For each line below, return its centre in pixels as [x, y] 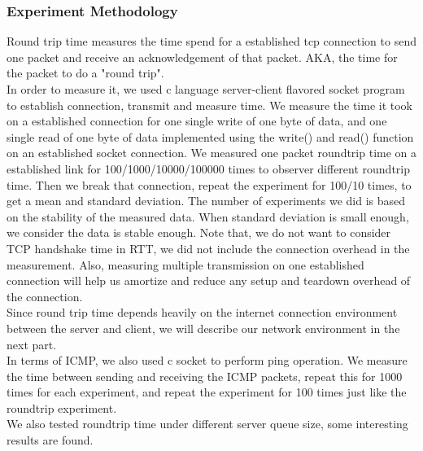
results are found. [50, 440]
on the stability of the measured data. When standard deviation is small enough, [208, 216]
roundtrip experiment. [62, 407]
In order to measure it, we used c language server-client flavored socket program [206, 89]
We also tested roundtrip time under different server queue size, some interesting [207, 424]
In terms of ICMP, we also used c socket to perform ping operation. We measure [207, 360]
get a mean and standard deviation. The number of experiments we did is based [206, 201]
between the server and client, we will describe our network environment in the [203, 328]
